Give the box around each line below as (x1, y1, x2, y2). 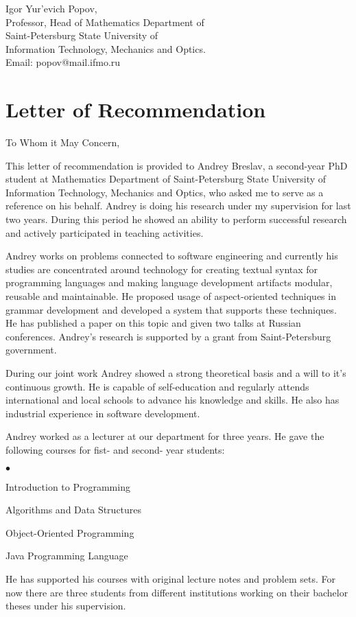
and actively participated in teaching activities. (5, 225, 204, 240)
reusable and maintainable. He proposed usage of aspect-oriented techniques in (5, 289, 336, 303)
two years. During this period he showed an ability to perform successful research (5, 212, 347, 226)
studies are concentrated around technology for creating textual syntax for (5, 261, 318, 276)
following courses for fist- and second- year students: (5, 442, 225, 456)
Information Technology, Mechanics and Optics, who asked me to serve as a (5, 185, 324, 199)
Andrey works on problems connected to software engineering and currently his (5, 248, 338, 263)
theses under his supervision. (5, 598, 126, 613)
